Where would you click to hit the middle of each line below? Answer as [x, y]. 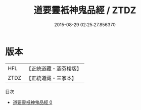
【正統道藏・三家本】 [52, 78]
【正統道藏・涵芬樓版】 [54, 69]
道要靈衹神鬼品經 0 [32, 102]
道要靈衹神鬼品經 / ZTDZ [85, 10]
